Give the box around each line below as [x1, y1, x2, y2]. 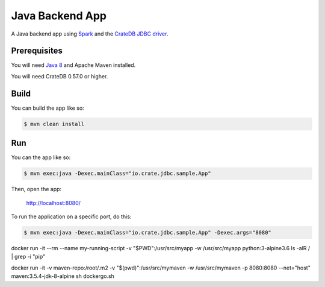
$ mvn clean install [23, 121, 84, 127]
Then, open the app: [11, 186, 62, 193]
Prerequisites [11, 46, 63, 56]
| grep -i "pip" [11, 253, 46, 260]
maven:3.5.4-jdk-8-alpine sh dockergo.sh [11, 273, 114, 280]
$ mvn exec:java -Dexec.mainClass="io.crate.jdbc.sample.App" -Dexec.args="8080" [23, 229, 272, 236]
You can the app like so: [11, 154, 71, 161]
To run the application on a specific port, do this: [11, 213, 132, 220]
